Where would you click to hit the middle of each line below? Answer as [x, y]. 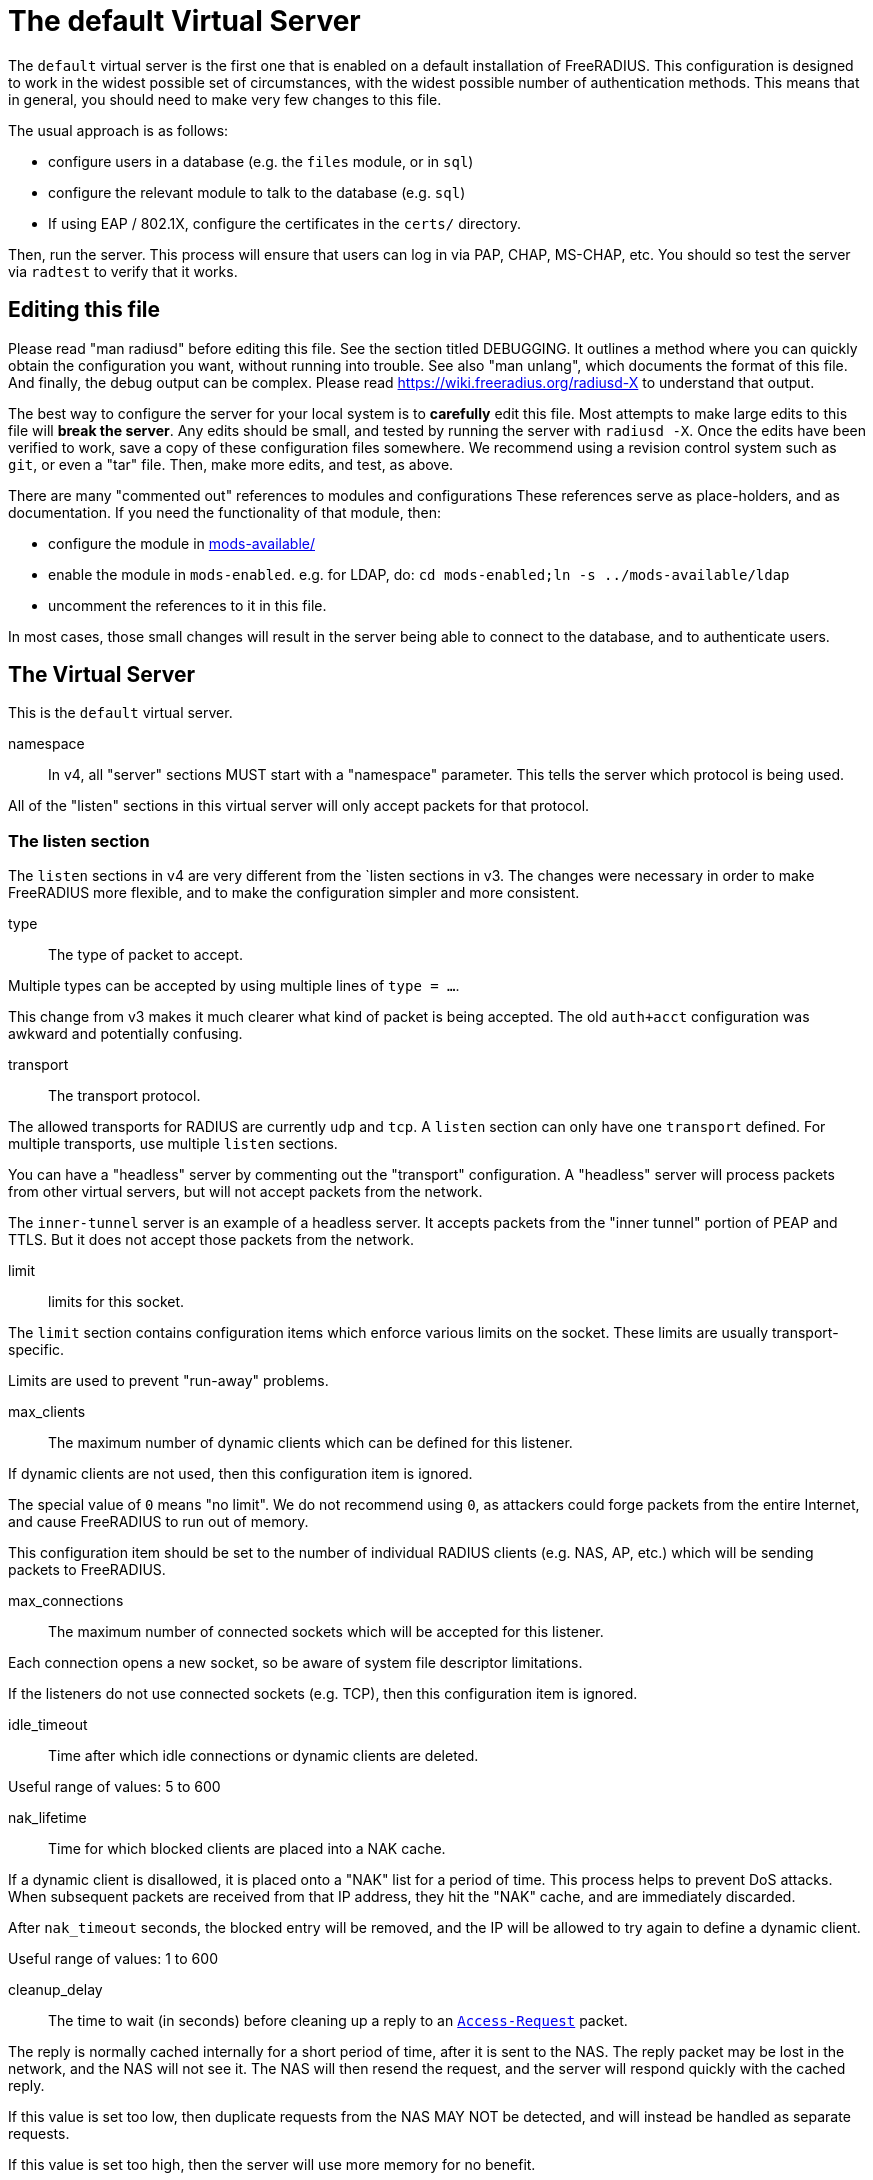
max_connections [66, 1601]
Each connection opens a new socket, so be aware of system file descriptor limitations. [295, 1663]
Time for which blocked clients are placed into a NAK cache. [247, 1849]
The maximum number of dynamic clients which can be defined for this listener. [310, 1443]
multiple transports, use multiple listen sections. [173, 1144]
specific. [36, 1350]
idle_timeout [48, 1725]
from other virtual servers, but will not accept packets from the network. [245, 1192]
